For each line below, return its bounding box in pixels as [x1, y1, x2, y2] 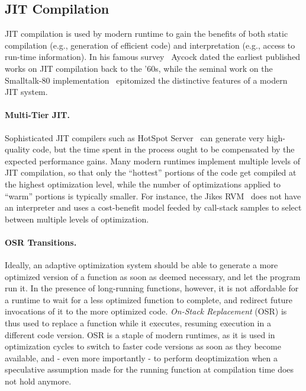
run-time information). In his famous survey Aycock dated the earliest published [5, 50, 301, 63]
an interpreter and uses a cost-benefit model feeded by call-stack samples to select [5, 201, 302, 214]
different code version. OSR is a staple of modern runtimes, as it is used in [5, 328, 275, 341]
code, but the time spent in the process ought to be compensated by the [33, 143, 295, 155]
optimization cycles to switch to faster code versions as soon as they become [5, 340, 281, 352]
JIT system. [5, 85, 48, 98]
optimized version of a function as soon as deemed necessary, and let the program [5, 270, 301, 282]
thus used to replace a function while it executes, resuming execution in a [5, 317, 271, 329]
